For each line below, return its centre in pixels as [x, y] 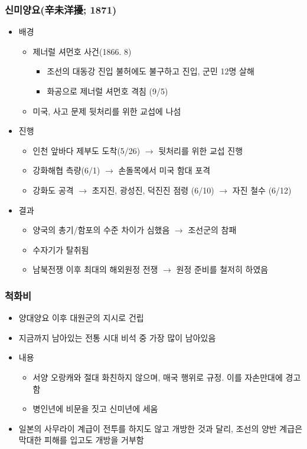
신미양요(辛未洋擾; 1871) [61, 9]
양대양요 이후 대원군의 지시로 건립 [81, 318]
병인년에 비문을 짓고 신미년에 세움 [95, 409]
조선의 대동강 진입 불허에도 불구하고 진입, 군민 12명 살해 [151, 71]
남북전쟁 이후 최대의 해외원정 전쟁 [95, 269]
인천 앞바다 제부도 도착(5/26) [86, 150]
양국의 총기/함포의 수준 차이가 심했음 [101, 230]
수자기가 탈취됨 [61, 249]
